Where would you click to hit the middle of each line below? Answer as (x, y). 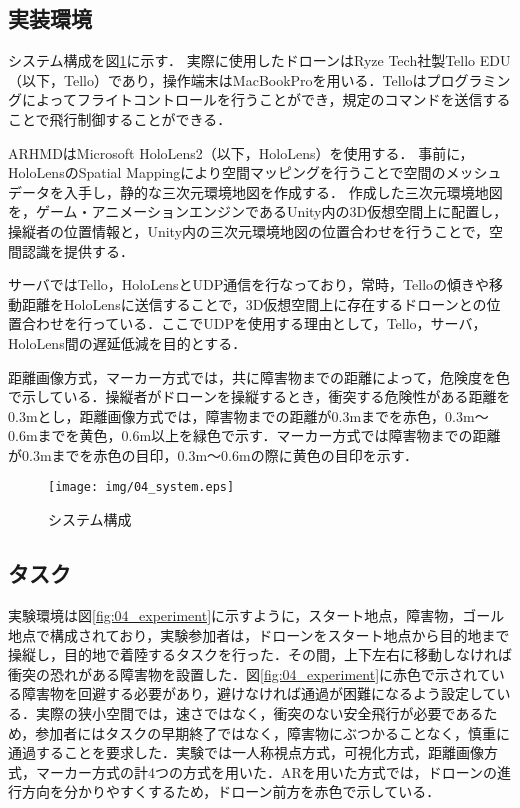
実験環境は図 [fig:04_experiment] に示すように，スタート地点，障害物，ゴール (256, 614)
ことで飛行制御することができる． (120, 118)
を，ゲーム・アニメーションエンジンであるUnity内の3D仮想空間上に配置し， (258, 211)
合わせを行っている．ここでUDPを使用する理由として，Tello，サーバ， (254, 323)
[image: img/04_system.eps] (141, 487)
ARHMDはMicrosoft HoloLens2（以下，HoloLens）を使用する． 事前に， (241, 152)
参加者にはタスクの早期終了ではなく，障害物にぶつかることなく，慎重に (273, 732)
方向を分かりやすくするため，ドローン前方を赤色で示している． (231, 791)
